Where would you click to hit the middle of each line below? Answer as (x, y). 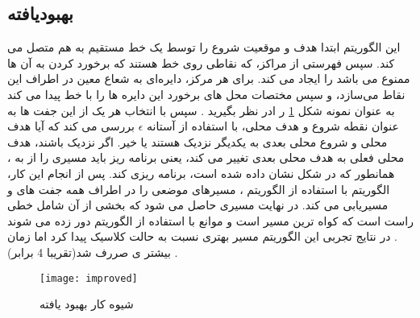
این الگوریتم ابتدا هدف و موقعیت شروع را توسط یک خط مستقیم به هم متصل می (204, 47)
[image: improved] (89, 278)
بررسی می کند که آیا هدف (71, 126)
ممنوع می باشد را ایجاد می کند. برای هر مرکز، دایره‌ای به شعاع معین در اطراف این (209, 78)
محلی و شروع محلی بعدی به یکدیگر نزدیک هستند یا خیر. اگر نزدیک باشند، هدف (198, 141)
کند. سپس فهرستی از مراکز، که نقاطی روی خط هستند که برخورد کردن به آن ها (201, 62)
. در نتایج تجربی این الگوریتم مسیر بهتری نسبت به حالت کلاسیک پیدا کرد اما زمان (202, 236)
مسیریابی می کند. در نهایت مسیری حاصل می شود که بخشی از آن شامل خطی (198, 205)
